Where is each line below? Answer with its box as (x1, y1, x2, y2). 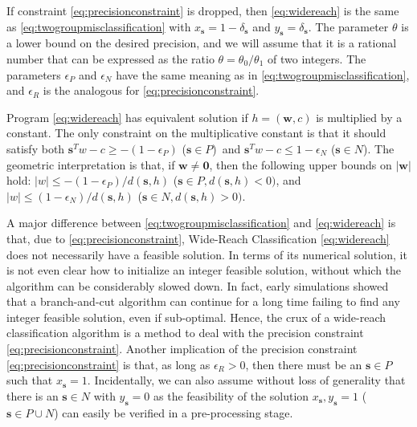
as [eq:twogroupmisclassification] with (6, 18, 191, 35)
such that (6, 372, 53, 388)
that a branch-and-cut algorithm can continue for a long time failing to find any (6, 293, 400, 310)
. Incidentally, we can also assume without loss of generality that (87, 372, 406, 388)
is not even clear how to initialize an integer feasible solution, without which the (6, 262, 402, 279)
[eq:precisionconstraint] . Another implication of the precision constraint (6, 340, 358, 357)
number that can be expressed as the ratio (6, 50, 215, 67)
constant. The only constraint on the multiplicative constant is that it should (6, 124, 386, 141)
